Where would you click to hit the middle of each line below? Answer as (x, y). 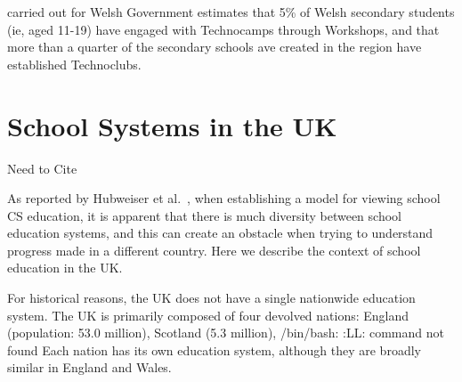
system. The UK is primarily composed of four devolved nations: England (208, 315)
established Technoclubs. (74, 64)
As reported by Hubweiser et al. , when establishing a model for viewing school (224, 198)
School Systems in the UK (172, 125)
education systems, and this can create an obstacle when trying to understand (220, 233)
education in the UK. (65, 268)
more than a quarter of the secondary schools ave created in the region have (215, 47)
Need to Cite (42, 168)
